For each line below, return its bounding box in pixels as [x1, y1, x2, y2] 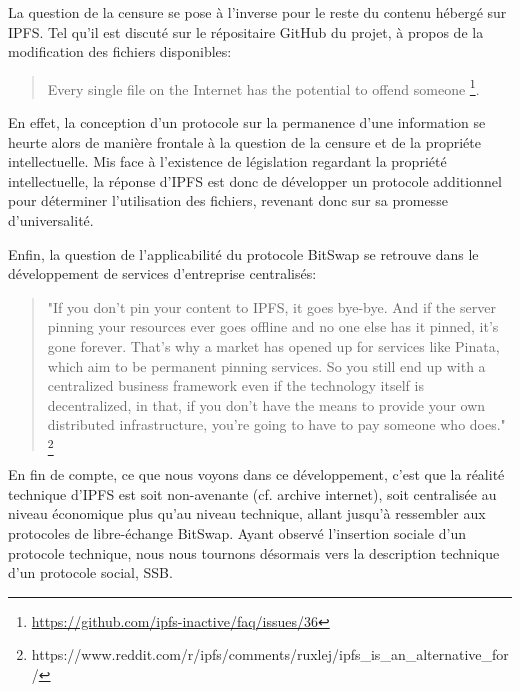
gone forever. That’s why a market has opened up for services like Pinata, [47, 335, 500, 356]
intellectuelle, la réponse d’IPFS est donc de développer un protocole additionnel [8, 170, 502, 191]
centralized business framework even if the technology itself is [47, 375, 424, 396]
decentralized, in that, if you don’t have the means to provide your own [47, 394, 486, 415]
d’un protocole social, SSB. [8, 562, 173, 583]
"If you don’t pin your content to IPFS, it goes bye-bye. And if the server [47, 296, 496, 317]
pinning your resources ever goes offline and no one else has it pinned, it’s [47, 316, 499, 337]
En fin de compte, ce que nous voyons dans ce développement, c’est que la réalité [8, 464, 505, 485]
